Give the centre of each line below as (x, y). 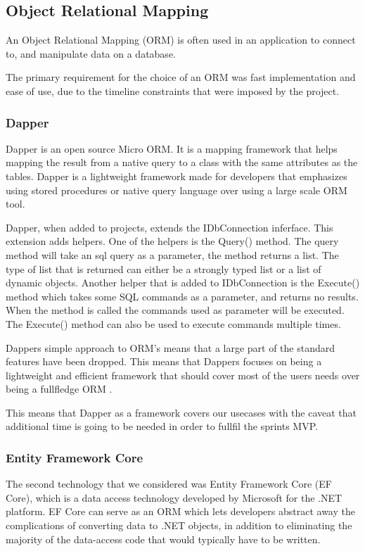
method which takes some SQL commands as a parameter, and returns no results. (182, 296)
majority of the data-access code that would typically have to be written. (163, 539)
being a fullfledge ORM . (59, 389)
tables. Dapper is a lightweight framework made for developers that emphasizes (177, 176)
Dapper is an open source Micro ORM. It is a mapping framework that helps (172, 148)
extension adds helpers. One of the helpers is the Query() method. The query (172, 241)
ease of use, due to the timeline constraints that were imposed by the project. (173, 90)
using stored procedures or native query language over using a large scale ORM (177, 190)
